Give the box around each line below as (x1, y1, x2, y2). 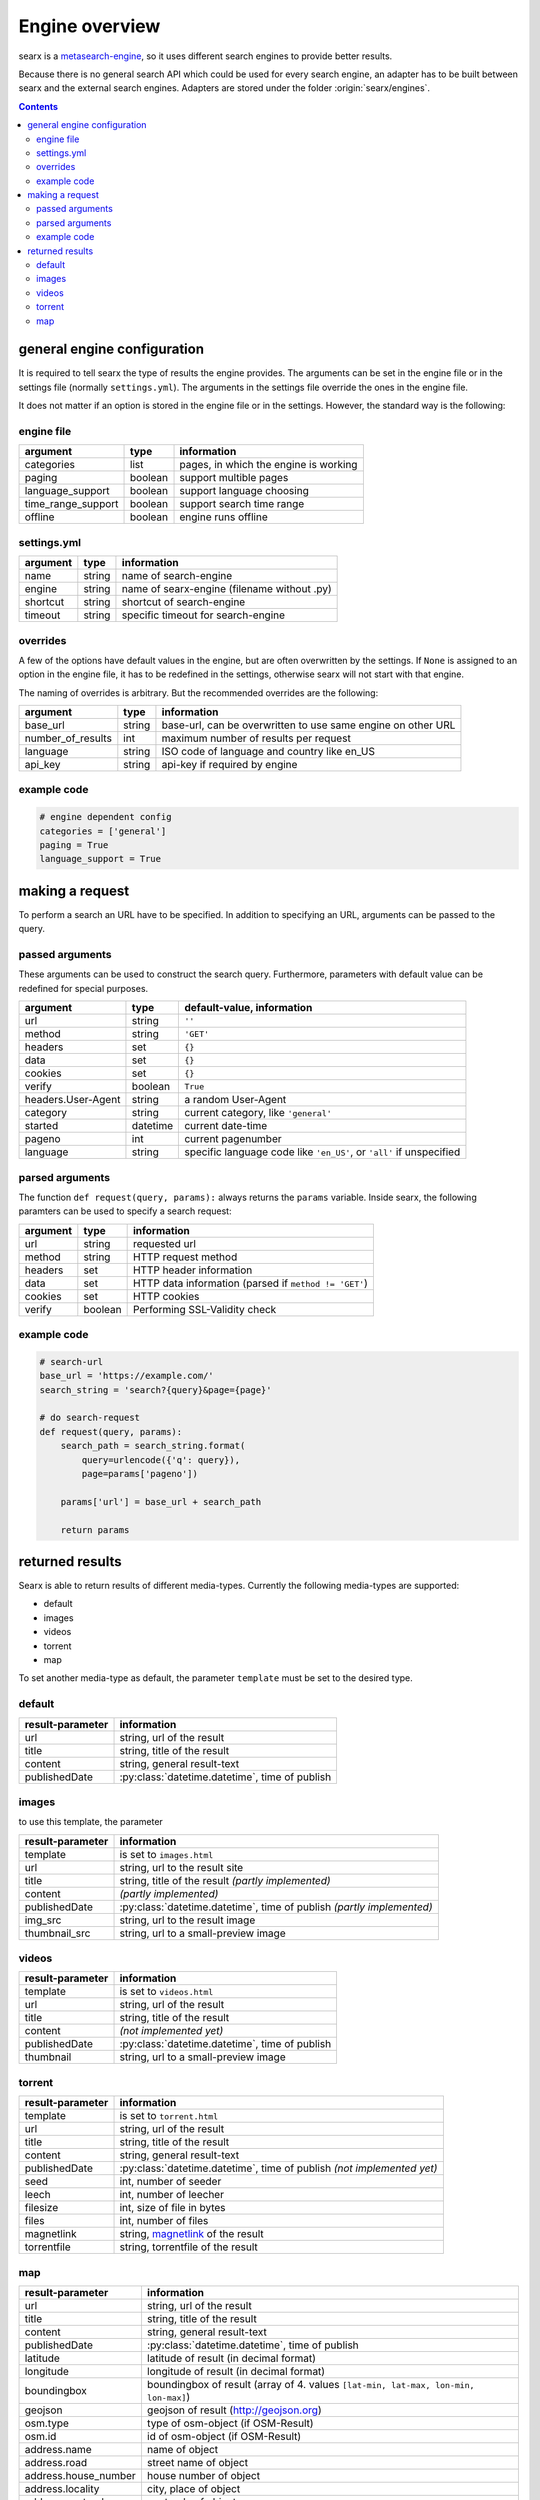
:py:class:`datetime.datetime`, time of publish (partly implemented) (119, 1900, 433, 1914)
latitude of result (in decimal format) (146, 2351, 317, 2365)
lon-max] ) (146, 2390, 191, 2404)
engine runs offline (179, 510, 269, 524)
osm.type (24, 2416, 70, 2430)
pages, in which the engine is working (179, 458, 358, 472)
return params (60, 1524, 130, 1535)
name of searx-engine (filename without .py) (121, 582, 332, 596)
